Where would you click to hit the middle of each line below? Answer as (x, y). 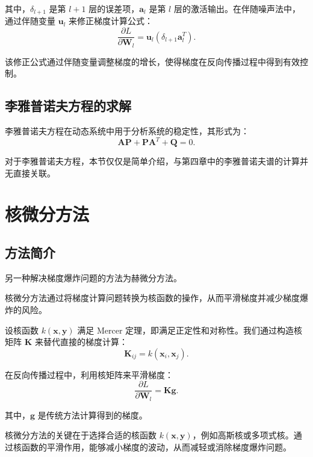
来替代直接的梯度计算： (81, 342)
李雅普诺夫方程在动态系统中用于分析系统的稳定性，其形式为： (127, 130)
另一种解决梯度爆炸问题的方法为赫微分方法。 (93, 277)
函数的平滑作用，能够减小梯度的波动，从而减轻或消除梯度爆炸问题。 (156, 447)
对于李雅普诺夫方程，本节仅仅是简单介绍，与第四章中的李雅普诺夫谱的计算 (152, 161)
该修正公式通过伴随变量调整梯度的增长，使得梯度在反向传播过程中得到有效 (152, 61)
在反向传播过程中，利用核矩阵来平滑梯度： (89, 374)
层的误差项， (114, 8)
